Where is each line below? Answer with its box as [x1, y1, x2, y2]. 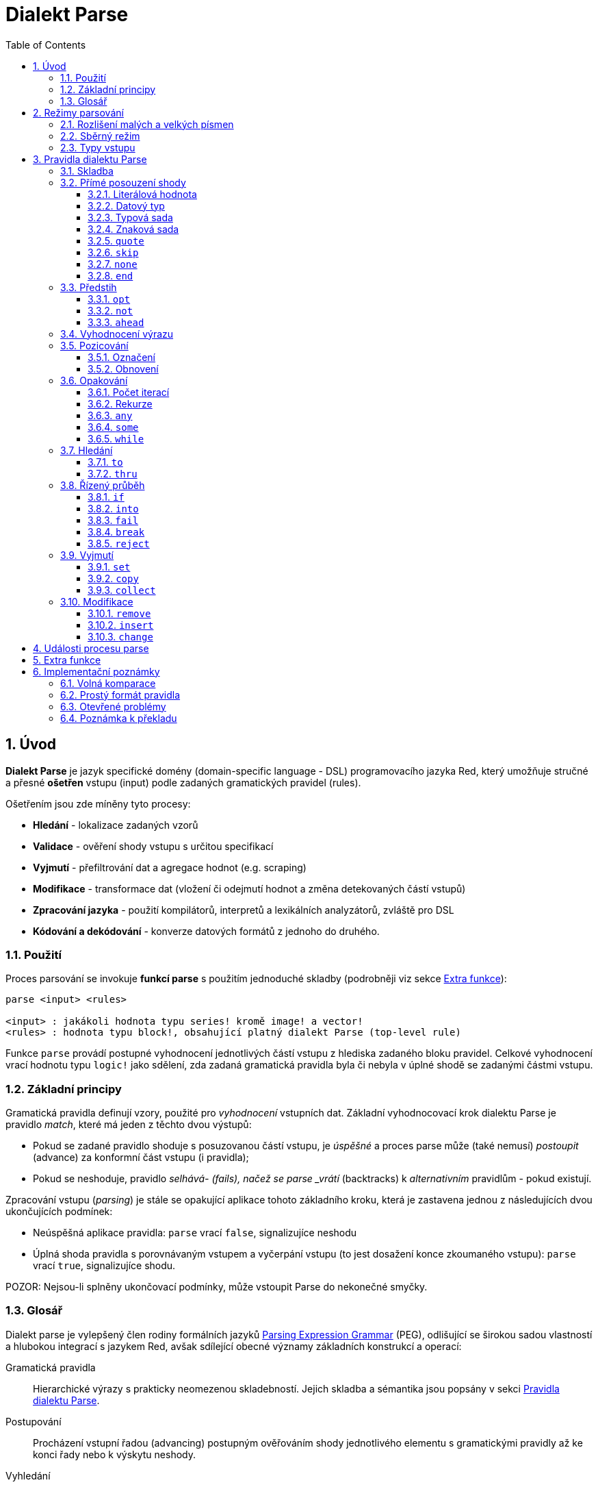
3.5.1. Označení [88, 351, 155, 363]
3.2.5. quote [88, 234, 144, 247]
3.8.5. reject [88, 537, 150, 549]
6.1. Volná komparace [60, 677, 156, 689]
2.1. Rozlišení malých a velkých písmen [60, 118, 234, 130]
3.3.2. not [88, 304, 133, 316]
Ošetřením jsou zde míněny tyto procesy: [5, 797, 191, 810]
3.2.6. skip [88, 246, 139, 258]
